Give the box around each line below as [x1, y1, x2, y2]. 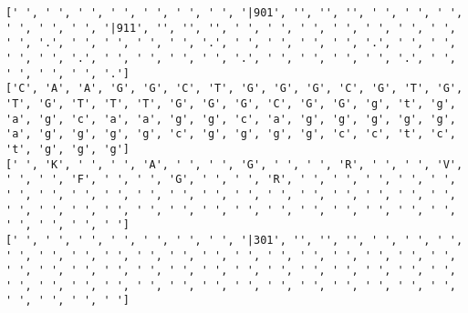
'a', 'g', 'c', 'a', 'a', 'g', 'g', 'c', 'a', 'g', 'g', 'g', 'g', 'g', [5, 112, 456, 126]
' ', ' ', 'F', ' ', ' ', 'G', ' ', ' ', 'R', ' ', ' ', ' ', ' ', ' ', [5, 173, 456, 187]
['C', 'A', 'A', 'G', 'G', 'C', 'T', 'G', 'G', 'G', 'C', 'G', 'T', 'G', [5, 82, 463, 96]
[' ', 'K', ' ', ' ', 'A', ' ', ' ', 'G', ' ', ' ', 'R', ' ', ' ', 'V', [5, 157, 463, 171]
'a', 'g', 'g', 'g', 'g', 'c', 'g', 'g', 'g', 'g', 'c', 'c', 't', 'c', [5, 127, 456, 141]
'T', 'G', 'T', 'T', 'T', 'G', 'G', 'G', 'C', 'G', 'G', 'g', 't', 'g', [5, 96, 456, 110]
